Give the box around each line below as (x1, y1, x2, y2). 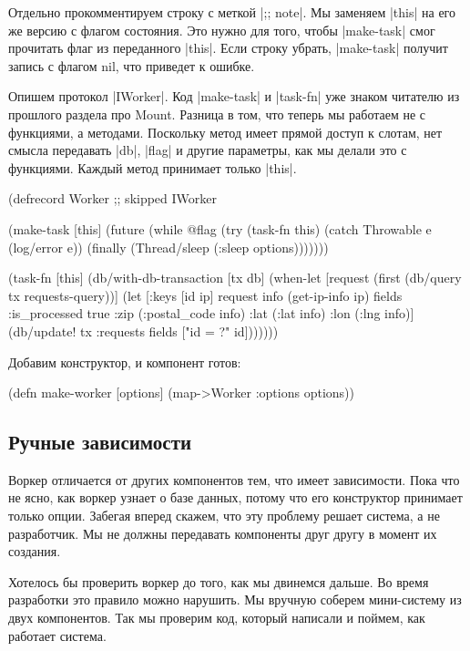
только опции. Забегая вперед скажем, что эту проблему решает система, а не (8, 506, 440, 525)
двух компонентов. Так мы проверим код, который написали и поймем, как (8, 608, 425, 627)
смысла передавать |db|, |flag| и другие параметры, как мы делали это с (8, 140, 407, 160)
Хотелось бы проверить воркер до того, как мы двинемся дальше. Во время (8, 572, 429, 591)
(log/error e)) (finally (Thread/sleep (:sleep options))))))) (8, 237, 329, 256)
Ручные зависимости (8, 428, 192, 456)
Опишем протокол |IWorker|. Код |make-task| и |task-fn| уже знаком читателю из (8, 87, 460, 106)
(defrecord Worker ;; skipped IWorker (8, 189, 218, 208)
